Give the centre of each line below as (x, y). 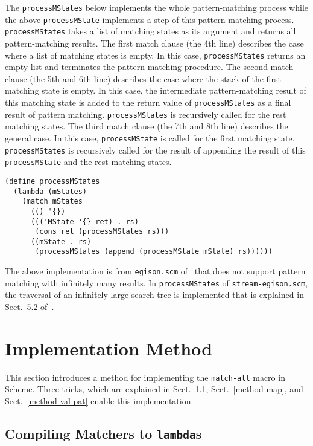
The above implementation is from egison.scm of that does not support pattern (155, 271)
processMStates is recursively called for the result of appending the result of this (155, 150)
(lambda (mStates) (50, 191)
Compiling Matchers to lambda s (103, 433)
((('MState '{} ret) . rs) (84, 221)
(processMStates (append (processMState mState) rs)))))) (154, 252)
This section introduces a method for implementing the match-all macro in (145, 377)
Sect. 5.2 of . (30, 307)
